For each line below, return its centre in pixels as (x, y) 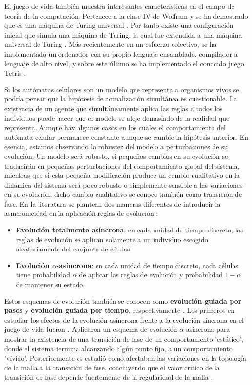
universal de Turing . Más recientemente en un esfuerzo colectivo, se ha (111, 44)
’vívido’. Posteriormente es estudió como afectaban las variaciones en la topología (126, 358)
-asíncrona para (207, 329)
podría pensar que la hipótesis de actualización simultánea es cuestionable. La (121, 99)
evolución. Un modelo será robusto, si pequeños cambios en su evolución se (116, 156)
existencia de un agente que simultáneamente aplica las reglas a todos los (114, 108)
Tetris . (15, 73)
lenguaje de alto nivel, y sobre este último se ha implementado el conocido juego (124, 63)
